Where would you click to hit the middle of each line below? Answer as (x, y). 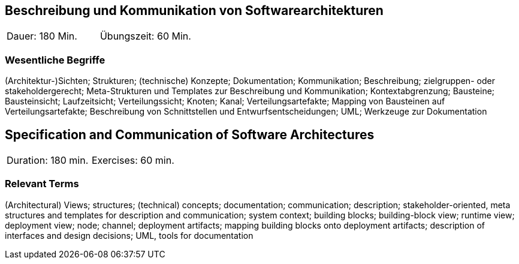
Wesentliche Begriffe (55, 60)
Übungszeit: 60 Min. (145, 36)
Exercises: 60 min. (133, 160)
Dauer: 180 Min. (42, 36)
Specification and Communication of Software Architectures (190, 134)
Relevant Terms (42, 184)
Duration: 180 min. (48, 160)
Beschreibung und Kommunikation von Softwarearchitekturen (194, 10)
